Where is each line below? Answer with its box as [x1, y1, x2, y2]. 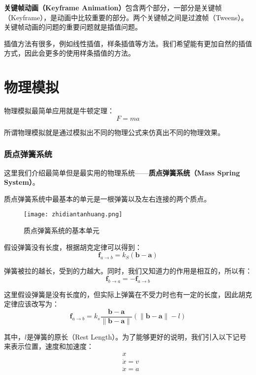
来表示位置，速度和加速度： [4, 341, 94, 351]
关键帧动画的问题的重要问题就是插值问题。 [4, 22, 142, 32]
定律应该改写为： [4, 299, 59, 309]
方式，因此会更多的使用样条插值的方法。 [4, 48, 135, 58]
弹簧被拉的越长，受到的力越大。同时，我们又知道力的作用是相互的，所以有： [4, 266, 252, 276]
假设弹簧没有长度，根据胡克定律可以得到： [4, 241, 142, 252]
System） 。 [4, 177, 39, 187]
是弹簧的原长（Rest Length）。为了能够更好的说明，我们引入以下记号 [27, 331, 247, 341]
